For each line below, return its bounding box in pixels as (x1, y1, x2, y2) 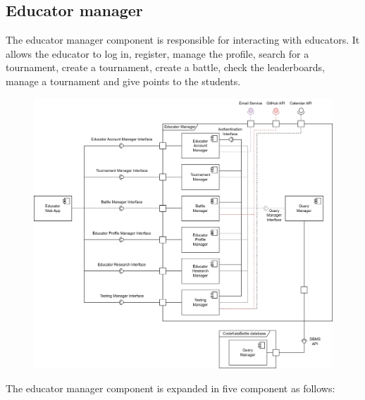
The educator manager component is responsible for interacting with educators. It (6, 32, 360, 47)
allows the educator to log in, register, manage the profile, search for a (6, 46, 309, 61)
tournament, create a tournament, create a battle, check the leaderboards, (6, 60, 325, 75)
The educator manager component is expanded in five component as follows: (6, 381, 335, 395)
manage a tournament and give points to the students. (6, 73, 241, 88)
